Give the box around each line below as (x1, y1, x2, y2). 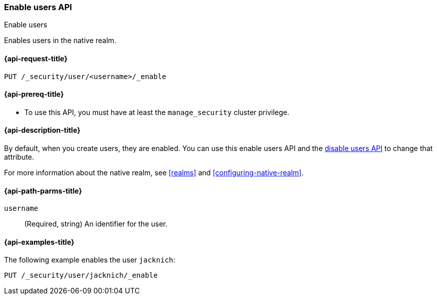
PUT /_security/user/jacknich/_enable (4, 271, 158, 280)
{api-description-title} (4, 126, 81, 135)
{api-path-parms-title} (4, 186, 83, 195)
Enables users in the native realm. (4, 36, 116, 45)
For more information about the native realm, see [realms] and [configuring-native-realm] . (4, 168, 304, 177)
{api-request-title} (4, 54, 68, 63)
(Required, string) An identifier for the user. (24, 219, 168, 229)
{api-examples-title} (4, 237, 74, 246)
